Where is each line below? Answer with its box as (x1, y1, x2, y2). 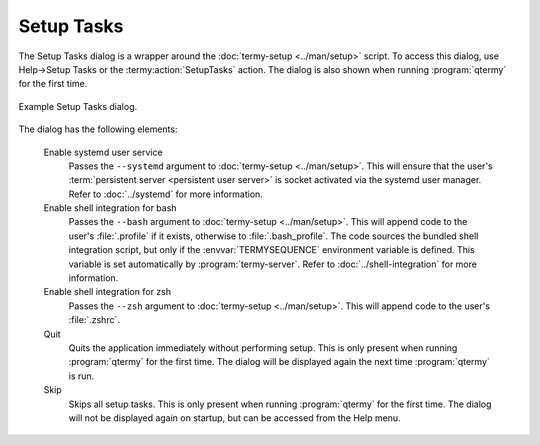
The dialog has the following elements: (18, 123, 178, 135)
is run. (68, 370, 95, 382)
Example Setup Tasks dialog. (18, 100, 138, 112)
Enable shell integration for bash (43, 202, 177, 214)
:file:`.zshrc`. (68, 314, 120, 326)
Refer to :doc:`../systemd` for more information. (68, 188, 264, 200)
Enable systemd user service (43, 146, 164, 158)
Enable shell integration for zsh (43, 286, 172, 298)
